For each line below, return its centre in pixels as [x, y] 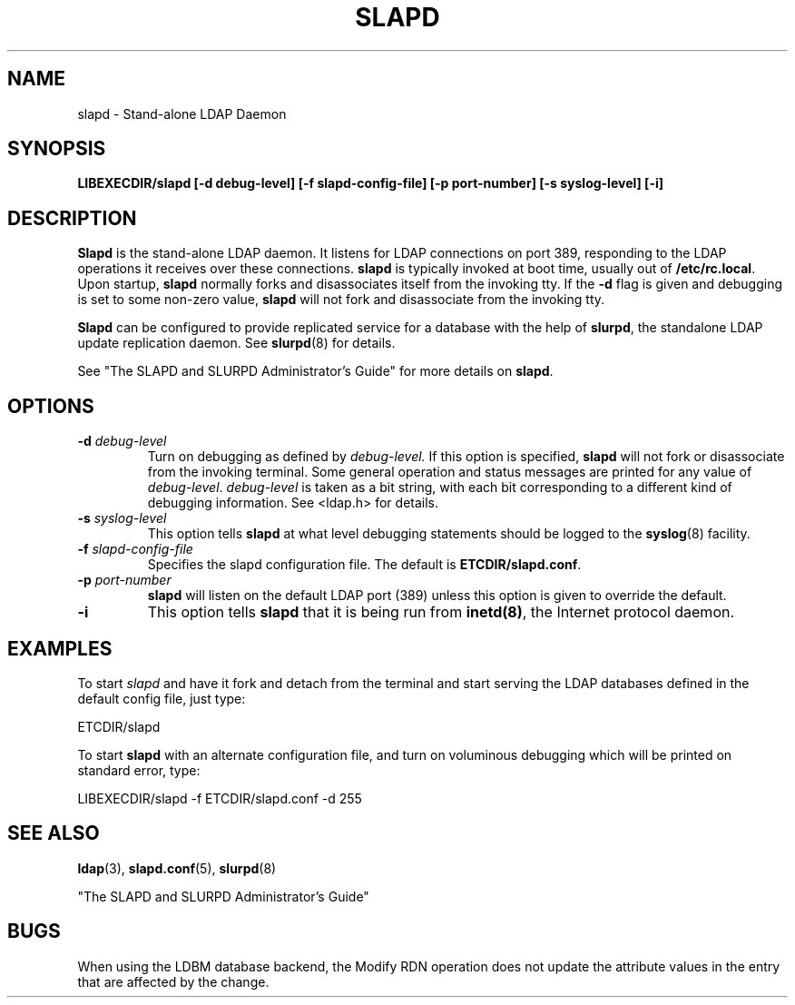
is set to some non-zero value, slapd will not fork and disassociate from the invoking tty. [341, 300]
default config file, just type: [162, 698]
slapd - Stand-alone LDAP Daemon [182, 113]
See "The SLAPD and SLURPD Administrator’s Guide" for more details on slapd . [315, 371]
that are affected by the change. [173, 981]
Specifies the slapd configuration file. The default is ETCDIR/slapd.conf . [364, 565]
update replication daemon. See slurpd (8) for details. [236, 343]
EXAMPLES [60, 648]
